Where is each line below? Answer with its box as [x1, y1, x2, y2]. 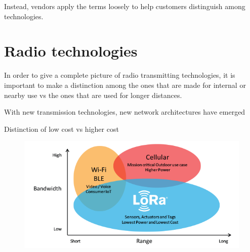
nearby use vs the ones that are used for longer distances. [4, 89, 182, 100]
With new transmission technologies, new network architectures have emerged [4, 107, 245, 117]
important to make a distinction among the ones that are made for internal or [4, 79, 246, 90]
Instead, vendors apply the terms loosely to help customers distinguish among [4, 1, 245, 11]
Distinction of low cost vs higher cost [4, 123, 119, 134]
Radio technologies [4, 40, 138, 61]
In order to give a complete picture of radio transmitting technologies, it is [4, 70, 235, 80]
